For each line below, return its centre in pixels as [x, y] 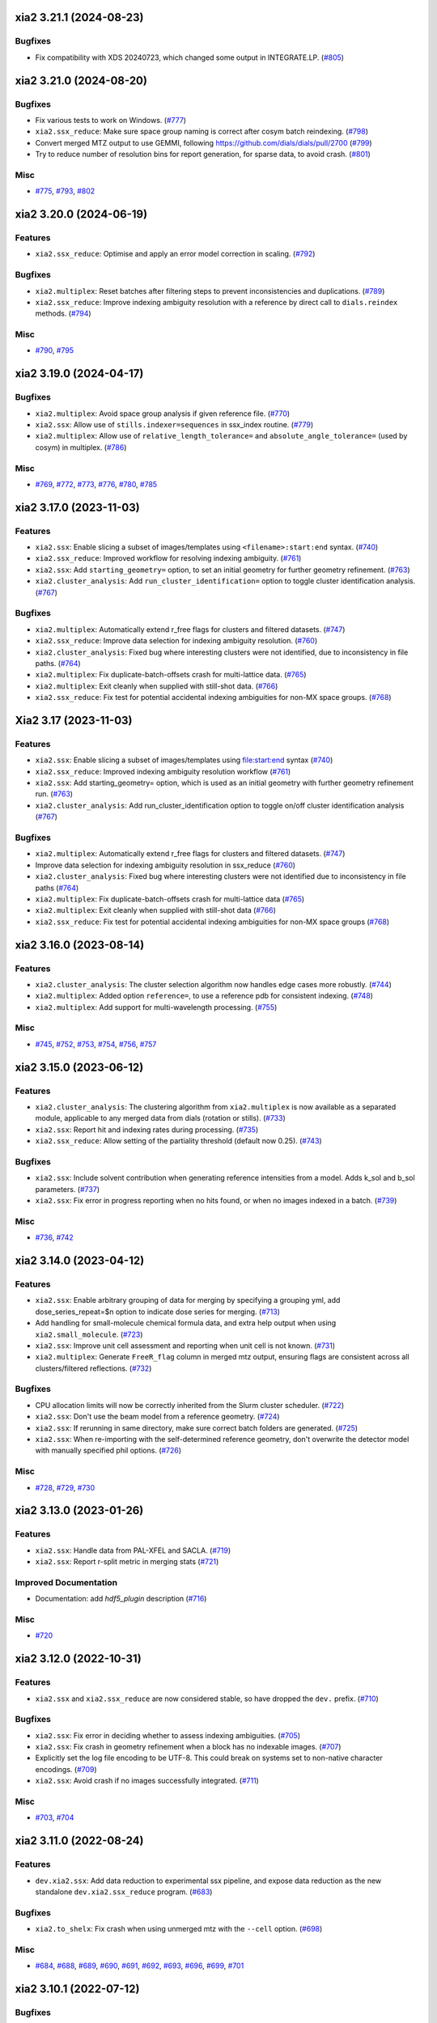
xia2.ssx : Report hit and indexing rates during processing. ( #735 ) [147, 1130]
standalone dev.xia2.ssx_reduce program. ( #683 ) [124, 1892]
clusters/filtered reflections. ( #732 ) [93, 1368]
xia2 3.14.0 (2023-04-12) [80, 1261]
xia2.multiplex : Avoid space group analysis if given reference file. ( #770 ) [163, 414]
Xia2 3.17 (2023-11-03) [74, 720]
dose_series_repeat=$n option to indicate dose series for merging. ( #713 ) [158, 1312]
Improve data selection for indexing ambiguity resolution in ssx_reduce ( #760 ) [165, 865]
